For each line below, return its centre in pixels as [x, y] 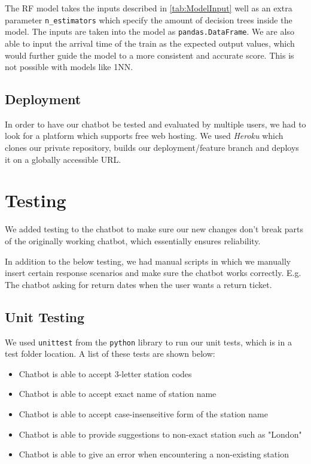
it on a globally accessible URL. [63, 159]
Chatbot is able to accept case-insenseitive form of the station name [143, 414]
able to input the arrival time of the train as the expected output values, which [150, 43]
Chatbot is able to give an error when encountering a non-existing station [154, 454]
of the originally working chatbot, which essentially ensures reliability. [133, 240]
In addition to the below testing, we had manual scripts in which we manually [148, 261]
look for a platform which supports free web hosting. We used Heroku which [144, 136]
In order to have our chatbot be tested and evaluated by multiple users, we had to [155, 124]
